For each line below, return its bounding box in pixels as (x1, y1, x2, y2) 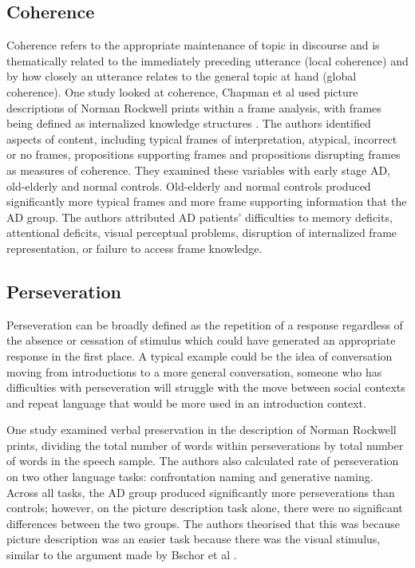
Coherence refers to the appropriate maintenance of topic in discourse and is (6, 37, 380, 53)
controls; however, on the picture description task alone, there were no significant (6, 499, 403, 516)
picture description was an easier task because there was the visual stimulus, (6, 531, 381, 547)
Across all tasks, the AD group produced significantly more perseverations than (6, 483, 395, 500)
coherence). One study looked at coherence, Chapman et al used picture (6, 83, 358, 100)
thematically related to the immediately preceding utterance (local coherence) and (6, 52, 409, 69)
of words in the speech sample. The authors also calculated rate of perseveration (6, 452, 399, 469)
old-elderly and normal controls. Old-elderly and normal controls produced (6, 177, 371, 194)
